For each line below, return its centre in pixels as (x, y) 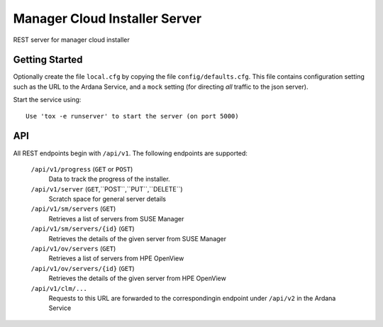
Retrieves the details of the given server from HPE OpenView (137, 278)
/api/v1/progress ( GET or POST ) (82, 169)
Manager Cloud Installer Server (107, 18)
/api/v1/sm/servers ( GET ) (73, 209)
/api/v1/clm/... (59, 288)
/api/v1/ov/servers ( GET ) (73, 249)
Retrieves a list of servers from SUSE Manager (116, 218)
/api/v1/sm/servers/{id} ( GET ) (83, 229)
